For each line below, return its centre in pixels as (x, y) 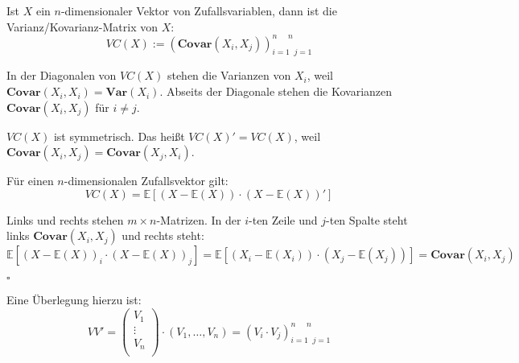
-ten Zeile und (283, 219)
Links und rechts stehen (65, 219)
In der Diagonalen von (62, 75)
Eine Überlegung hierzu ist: (74, 300)
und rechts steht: (163, 235)
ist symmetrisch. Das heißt (119, 136)
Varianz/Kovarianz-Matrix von (82, 26)
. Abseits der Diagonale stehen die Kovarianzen (276, 91)
